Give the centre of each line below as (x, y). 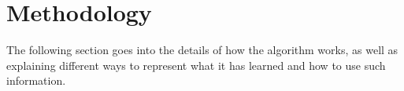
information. (36, 80)
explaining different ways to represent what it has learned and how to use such (196, 65)
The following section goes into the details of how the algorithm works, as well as (202, 50)
